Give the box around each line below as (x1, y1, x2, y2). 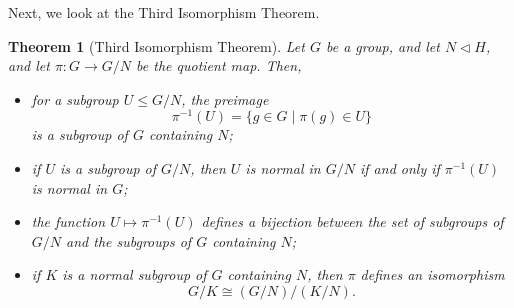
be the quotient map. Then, (136, 55, 302, 76)
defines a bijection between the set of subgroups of (201, 211, 504, 232)
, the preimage (181, 88, 269, 109)
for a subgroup (31, 88, 119, 109)
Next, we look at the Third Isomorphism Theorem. (8, 2, 320, 22)
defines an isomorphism (360, 264, 505, 285)
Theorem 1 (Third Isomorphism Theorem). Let (8, 35, 305, 56)
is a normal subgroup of (62, 264, 207, 285)
